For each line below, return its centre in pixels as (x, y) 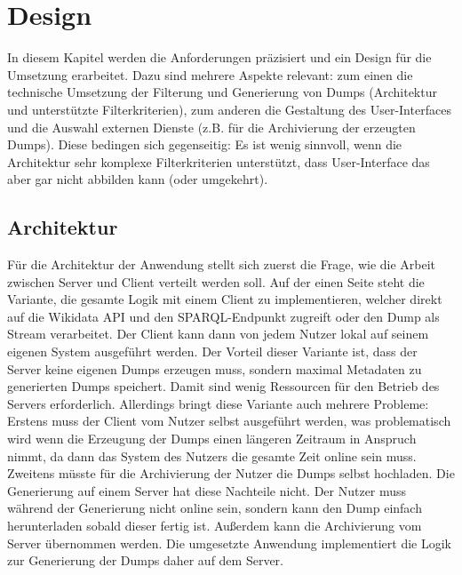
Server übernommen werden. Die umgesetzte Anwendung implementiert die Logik (229, 543)
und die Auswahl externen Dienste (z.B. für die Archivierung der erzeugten (211, 127)
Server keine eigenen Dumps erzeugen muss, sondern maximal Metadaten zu (215, 368)
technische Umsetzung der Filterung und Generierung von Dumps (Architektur (222, 92)
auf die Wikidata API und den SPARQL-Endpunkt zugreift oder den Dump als (223, 316)
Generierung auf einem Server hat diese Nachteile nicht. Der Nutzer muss (207, 490)
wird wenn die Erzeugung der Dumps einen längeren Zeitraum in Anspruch (212, 439)
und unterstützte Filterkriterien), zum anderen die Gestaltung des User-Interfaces (229, 109)
